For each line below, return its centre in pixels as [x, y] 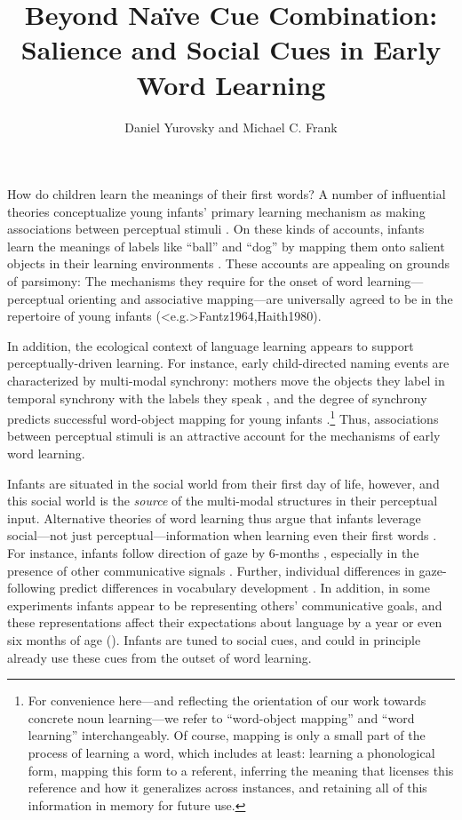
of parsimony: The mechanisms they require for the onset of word [185, 281]
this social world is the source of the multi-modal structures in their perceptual [223, 501]
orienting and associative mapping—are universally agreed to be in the [260, 298]
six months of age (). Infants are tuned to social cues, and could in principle [214, 640]
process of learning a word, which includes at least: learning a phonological [231, 752]
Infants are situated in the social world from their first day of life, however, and [223, 483]
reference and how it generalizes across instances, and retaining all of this [227, 788]
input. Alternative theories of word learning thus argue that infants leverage [214, 517]
